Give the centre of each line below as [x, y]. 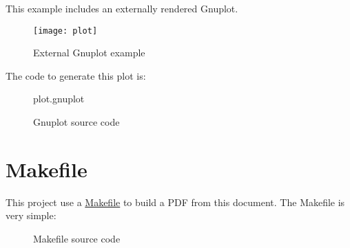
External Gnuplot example [89, 53]
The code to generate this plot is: [76, 75]
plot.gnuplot [59, 99]
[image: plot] [65, 31]
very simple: [31, 215]
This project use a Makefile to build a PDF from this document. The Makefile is [175, 202]
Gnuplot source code [76, 122]
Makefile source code [77, 238]
